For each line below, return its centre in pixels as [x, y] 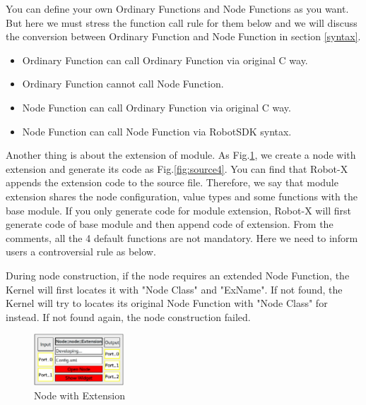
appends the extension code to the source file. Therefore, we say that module [172, 182]
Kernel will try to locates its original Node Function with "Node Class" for [167, 303]
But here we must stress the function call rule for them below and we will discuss [182, 22]
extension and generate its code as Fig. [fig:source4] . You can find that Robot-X [177, 168]
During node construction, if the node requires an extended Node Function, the [178, 275]
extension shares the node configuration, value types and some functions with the [182, 196]
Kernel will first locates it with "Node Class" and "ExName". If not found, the [174, 289]
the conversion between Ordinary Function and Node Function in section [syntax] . [183, 36]
